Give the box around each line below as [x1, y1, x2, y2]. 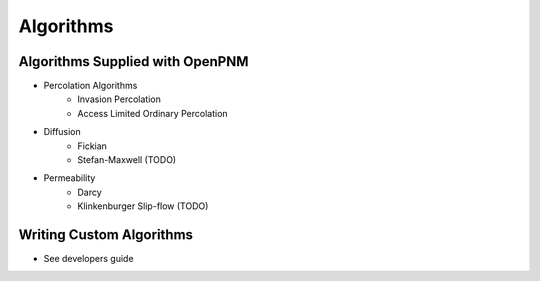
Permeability [43, 172, 96, 184]
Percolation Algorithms [43, 80, 138, 92]
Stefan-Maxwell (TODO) [77, 154, 177, 166]
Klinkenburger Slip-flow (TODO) [77, 200, 209, 212]
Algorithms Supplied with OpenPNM [18, 53, 249, 70]
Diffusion [43, 126, 82, 138]
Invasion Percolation [77, 93, 162, 105]
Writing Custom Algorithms [18, 226, 194, 243]
